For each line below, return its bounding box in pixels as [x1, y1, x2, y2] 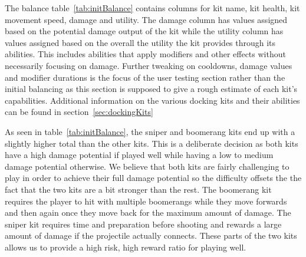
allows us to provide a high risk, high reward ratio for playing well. [5, 240, 246, 253]
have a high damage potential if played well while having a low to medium [5, 149, 274, 161]
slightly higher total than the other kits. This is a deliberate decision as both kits [5, 137, 298, 149]
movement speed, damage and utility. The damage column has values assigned [5, 13, 288, 25]
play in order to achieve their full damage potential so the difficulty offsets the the [5, 172, 302, 184]
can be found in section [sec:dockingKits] [5, 106, 153, 118]
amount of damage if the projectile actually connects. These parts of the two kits [5, 229, 297, 242]
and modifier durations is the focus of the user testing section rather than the [5, 71, 285, 83]
